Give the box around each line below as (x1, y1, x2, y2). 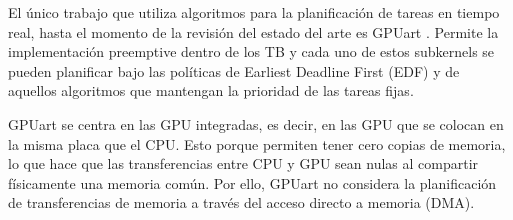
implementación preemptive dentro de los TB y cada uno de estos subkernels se (8, 41, 495, 62)
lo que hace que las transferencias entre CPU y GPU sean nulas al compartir (8, 153, 479, 174)
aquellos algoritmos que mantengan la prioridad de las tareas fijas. (8, 80, 414, 101)
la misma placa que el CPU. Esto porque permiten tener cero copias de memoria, (8, 133, 506, 154)
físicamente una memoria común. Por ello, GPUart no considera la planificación (8, 172, 497, 193)
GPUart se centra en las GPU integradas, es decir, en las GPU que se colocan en (8, 113, 504, 134)
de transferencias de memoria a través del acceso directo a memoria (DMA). (8, 192, 475, 213)
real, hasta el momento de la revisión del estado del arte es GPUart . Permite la (8, 21, 499, 42)
